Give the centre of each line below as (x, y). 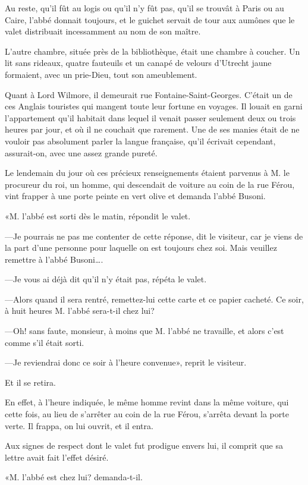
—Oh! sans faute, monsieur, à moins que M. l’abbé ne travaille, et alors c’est (144, 331)
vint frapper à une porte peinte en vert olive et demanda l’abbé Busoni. (135, 196)
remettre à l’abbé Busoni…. (54, 259)
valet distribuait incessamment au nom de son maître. (103, 31)
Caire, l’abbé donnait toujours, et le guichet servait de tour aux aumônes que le (150, 19)
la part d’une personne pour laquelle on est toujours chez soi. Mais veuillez (141, 248)
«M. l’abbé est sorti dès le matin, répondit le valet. (98, 215)
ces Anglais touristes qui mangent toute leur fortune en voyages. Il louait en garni (154, 106)
